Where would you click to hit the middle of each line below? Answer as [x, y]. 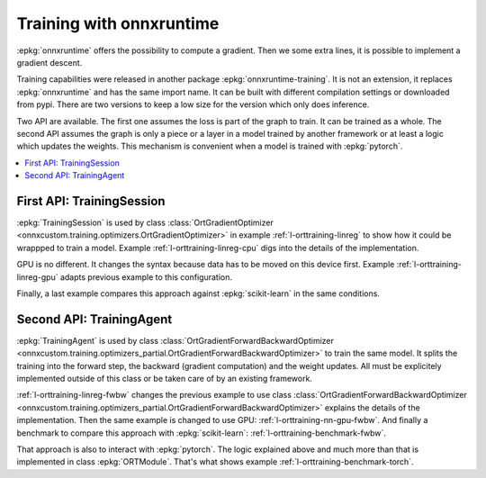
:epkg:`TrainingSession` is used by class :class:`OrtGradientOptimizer [145, 222]
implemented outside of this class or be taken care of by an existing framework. [164, 379]
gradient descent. [49, 62]
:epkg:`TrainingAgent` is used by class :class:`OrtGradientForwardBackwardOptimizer [175, 340]
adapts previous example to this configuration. [146, 277]
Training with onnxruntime [118, 23]
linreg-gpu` [37, 277]
